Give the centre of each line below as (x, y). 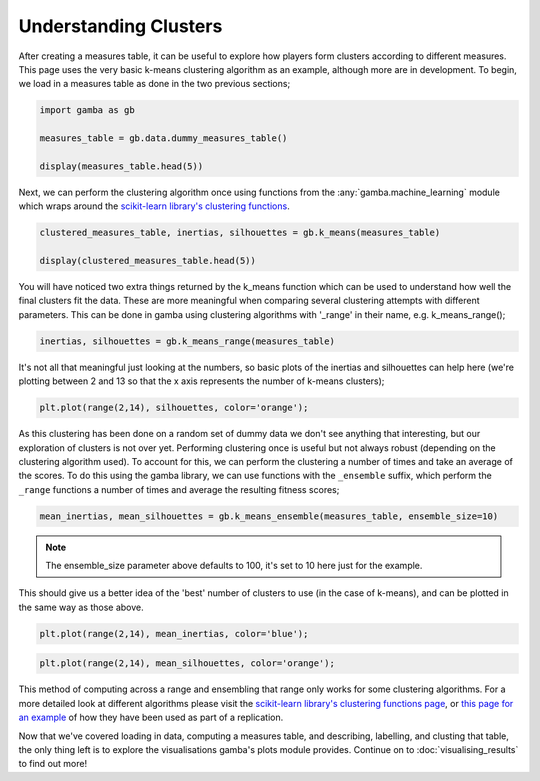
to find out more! (53, 764)
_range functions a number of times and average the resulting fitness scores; (179, 489)
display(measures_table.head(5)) (121, 166)
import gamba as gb (87, 110)
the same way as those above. (81, 607)
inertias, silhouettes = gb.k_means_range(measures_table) (187, 341)
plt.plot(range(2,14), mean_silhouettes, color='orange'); (187, 663)
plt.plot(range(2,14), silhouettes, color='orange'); (174, 408)
